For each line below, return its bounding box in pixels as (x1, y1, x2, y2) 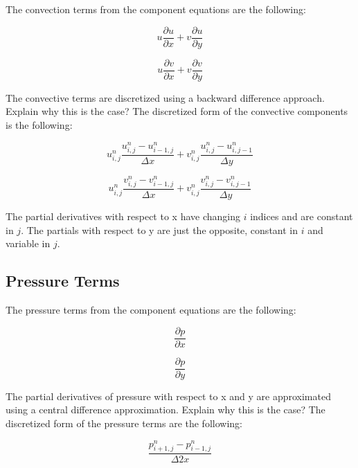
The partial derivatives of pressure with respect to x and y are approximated (6, 388, 331, 403)
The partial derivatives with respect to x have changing (6, 209, 240, 224)
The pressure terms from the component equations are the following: (6, 303, 296, 317)
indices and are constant (250, 209, 353, 224)
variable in (6, 236, 51, 251)
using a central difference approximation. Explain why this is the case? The (6, 402, 325, 417)
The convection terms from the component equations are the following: (6, 2, 306, 16)
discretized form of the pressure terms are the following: (6, 415, 242, 430)
